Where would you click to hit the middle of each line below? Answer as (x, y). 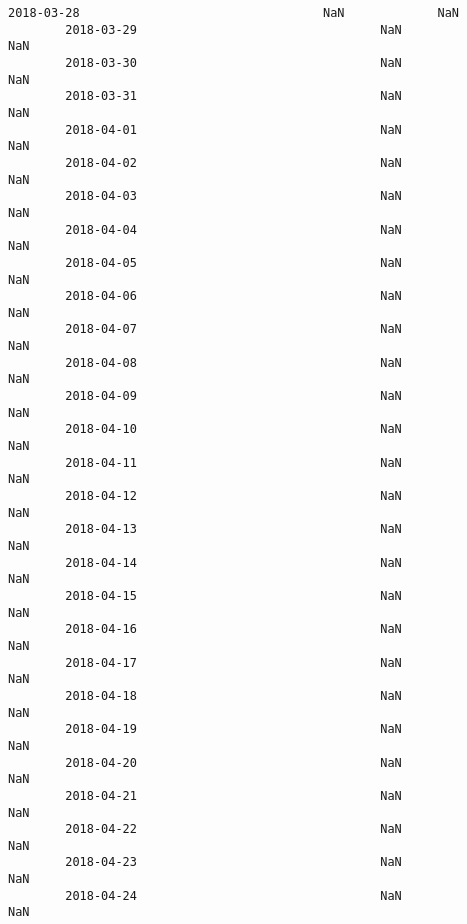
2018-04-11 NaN (233, 462)
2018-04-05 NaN (233, 262)
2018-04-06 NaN (233, 296)
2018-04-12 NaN (233, 496)
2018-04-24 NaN (233, 895)
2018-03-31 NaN (233, 96)
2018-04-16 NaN (233, 629)
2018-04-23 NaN (233, 862)
